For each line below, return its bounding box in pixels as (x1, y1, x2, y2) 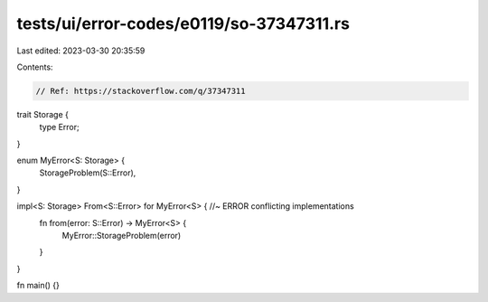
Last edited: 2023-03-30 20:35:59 (16, 45, 145, 56)
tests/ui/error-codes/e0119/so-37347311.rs (16, 14, 350, 33)
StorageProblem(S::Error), (39, 167, 136, 178)
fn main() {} (16, 280, 61, 291)
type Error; (39, 122, 80, 133)
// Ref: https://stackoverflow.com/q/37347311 (35, 86, 246, 96)
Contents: (16, 61, 53, 72)
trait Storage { (16, 109, 70, 119)
